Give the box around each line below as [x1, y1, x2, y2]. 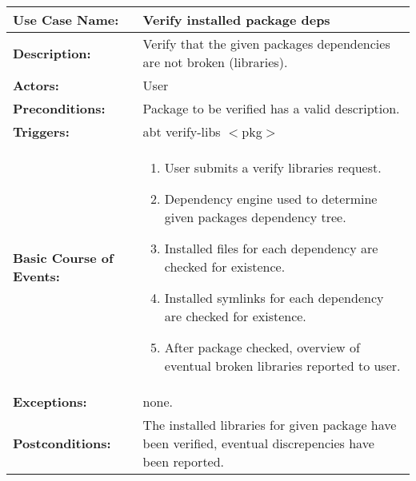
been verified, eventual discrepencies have [142, 434, 374, 452]
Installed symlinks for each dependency [164, 288, 384, 307]
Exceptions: [13, 392, 87, 411]
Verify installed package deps [142, 10, 330, 29]
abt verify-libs [142, 122, 221, 141]
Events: [13, 266, 60, 285]
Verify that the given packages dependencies [142, 34, 390, 53]
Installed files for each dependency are [164, 239, 378, 257]
